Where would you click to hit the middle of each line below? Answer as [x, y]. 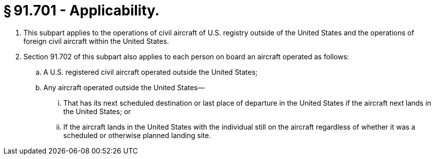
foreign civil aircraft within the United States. [96, 41]
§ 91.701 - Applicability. [82, 10]
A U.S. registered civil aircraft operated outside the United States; [150, 72]
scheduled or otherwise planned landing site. [137, 135]
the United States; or [97, 111]
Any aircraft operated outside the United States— [124, 87]
